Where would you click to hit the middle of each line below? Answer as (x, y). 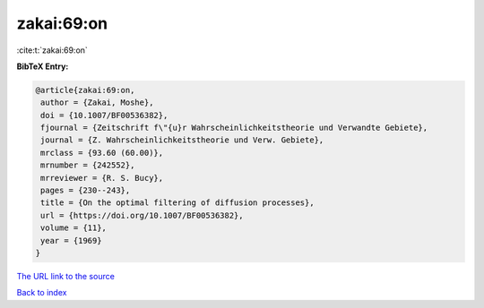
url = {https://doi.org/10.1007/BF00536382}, (142, 215)
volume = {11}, (74, 228)
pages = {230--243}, (86, 191)
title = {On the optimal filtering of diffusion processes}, (177, 203)
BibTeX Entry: (43, 66)
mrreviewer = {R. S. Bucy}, (102, 178)
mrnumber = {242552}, (88, 165)
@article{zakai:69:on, (85, 90)
